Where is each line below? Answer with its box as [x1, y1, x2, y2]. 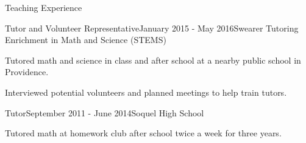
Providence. [5, 65, 49, 78]
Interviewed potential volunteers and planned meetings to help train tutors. [5, 85, 287, 98]
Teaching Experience [5, 1, 82, 13]
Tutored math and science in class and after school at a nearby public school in [5, 53, 301, 66]
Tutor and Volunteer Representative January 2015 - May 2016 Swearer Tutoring [5, 21, 299, 34]
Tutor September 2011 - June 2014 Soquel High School [5, 106, 204, 119]
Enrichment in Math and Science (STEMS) [5, 33, 166, 46]
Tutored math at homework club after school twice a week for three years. [5, 127, 282, 139]
